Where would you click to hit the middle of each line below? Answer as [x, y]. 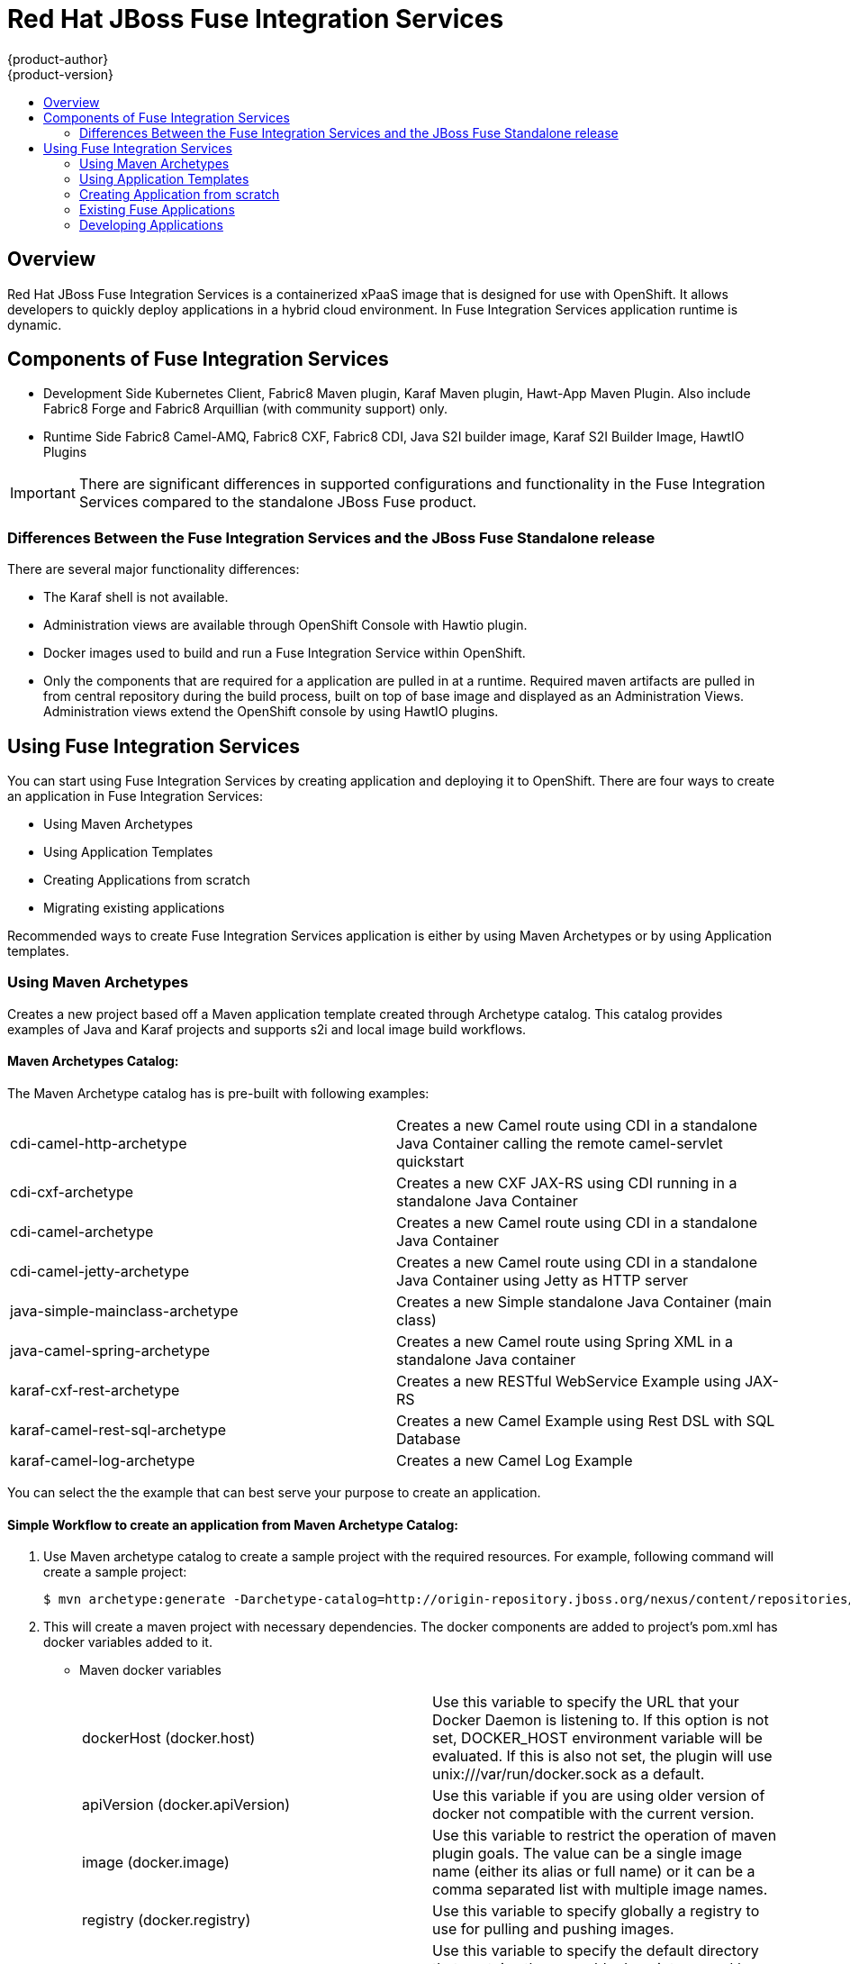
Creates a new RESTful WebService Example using [569, 1381]
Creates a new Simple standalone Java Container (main [584, 1302]
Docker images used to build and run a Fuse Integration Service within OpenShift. [285, 653]
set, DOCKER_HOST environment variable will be [597, 1738]
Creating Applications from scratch [147, 880]
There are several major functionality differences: [154, 569]
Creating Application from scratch [180, 194]
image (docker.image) [156, 1863]
